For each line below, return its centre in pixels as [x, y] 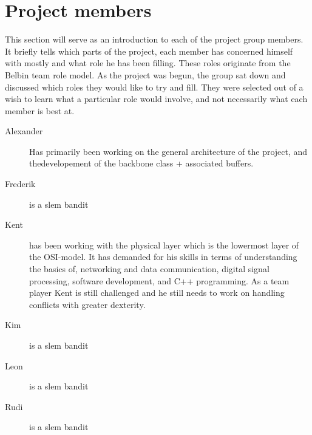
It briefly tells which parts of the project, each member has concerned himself [149, 51]
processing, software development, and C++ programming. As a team [159, 280]
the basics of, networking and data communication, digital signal [149, 269]
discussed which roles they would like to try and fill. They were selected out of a [154, 87]
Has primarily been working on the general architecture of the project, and [168, 151]
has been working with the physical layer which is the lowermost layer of [164, 245]
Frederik [20, 184]
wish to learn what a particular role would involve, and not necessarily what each [156, 99]
